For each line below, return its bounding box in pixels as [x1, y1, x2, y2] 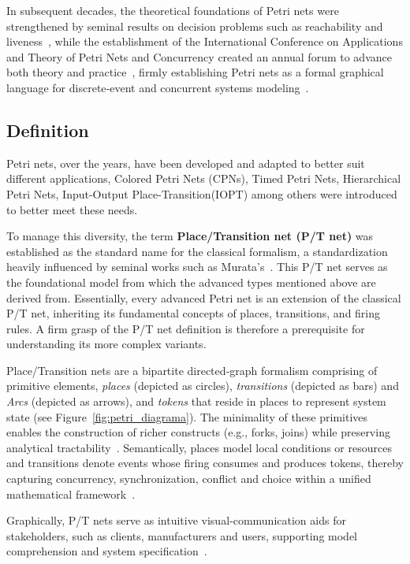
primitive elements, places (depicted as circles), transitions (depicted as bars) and [6, 377, 399, 394]
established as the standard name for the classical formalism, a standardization [6, 243, 388, 259]
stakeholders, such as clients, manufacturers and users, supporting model [6, 527, 358, 544]
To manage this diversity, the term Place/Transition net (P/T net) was [6, 228, 374, 244]
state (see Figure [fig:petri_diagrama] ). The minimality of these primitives [6, 408, 368, 425]
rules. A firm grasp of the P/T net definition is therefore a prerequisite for [6, 320, 365, 336]
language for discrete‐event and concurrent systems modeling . [6, 79, 309, 95]
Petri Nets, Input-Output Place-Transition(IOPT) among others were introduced [6, 185, 397, 202]
